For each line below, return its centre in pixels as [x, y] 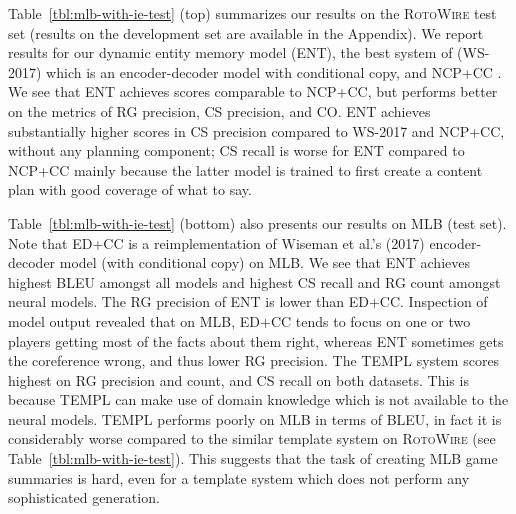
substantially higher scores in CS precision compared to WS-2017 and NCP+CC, [256, 130]
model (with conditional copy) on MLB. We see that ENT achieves [264, 262]
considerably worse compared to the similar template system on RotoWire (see [252, 438]
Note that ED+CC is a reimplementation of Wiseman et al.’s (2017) [216, 242]
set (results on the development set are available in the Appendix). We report [246, 32]
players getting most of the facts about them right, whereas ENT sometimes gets [256, 340]
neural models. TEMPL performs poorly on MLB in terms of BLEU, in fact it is [255, 418]
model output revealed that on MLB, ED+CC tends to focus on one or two [239, 320]
